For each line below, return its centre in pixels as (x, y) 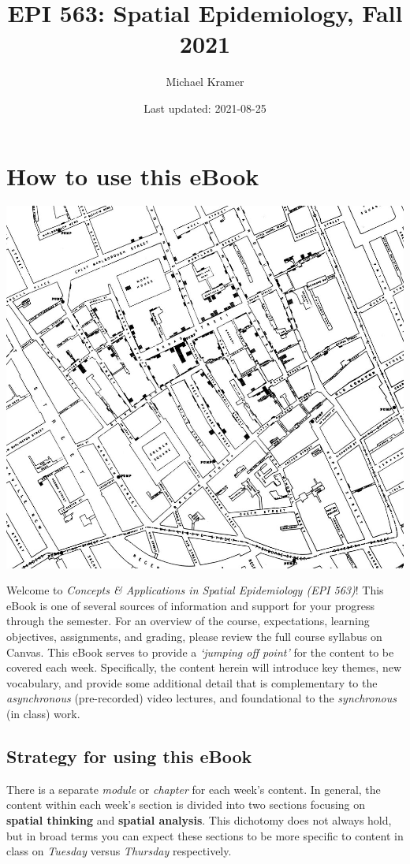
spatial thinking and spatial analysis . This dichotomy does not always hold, (199, 819)
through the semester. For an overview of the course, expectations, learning (188, 621)
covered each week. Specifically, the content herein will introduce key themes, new (204, 667)
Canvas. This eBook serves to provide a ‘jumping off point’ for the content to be (200, 652)
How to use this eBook (133, 175)
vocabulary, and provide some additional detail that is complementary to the (192, 682)
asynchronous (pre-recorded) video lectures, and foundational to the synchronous (201, 698)
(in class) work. (43, 713)
